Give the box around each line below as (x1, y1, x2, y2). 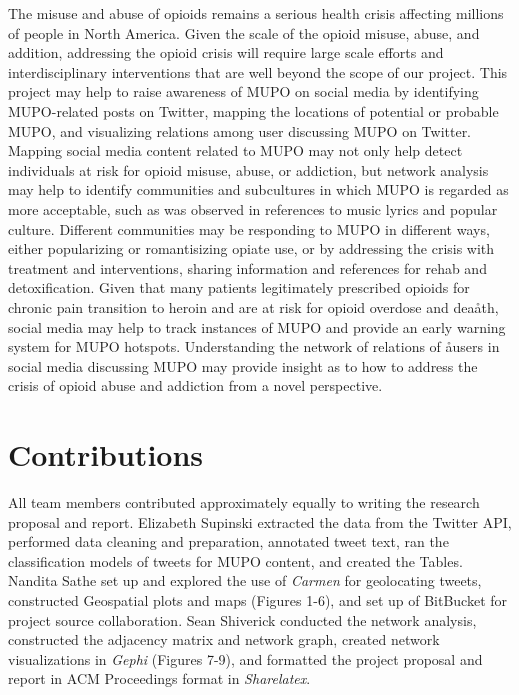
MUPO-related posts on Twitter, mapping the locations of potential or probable (8, 100, 499, 121)
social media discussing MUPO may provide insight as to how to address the (8, 355, 478, 376)
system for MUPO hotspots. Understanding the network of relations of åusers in (8, 336, 500, 357)
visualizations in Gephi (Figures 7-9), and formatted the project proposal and (8, 648, 483, 669)
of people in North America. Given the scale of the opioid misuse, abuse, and (8, 22, 480, 43)
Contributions (8, 434, 204, 475)
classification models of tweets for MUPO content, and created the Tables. (8, 550, 463, 571)
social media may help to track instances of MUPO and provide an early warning (8, 316, 506, 337)
